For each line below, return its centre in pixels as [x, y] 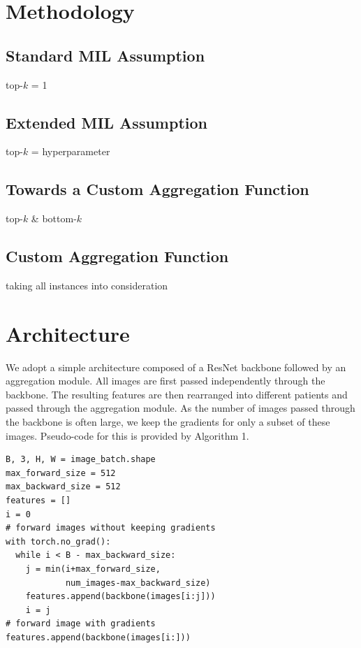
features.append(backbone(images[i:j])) [120, 597]
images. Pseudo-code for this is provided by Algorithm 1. [127, 435]
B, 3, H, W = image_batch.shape [81, 460]
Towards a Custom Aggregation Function [157, 189]
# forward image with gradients [81, 624]
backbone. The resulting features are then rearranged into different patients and [177, 394]
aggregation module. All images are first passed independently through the [165, 381]
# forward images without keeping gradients [111, 528]
